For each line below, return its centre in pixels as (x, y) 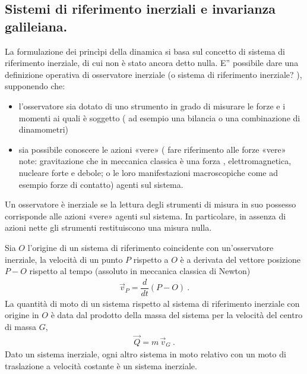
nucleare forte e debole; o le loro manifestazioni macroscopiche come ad (148, 172)
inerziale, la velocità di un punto (64, 259)
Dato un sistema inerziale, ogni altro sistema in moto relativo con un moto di (145, 354)
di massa (21, 326)
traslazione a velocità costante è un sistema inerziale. (101, 365)
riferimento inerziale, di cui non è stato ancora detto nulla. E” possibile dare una (152, 63)
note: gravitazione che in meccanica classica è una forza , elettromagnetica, (155, 161)
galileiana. (36, 26)
